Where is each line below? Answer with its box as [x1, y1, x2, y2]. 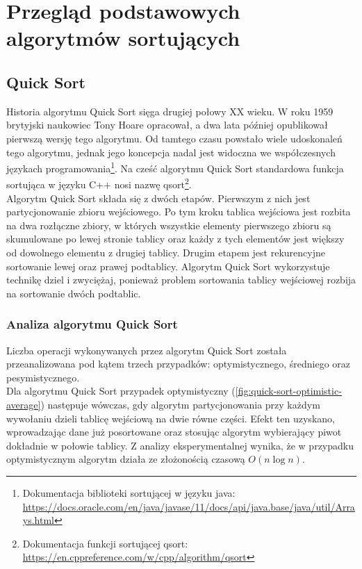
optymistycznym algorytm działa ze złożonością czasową [6, 452, 245, 466]
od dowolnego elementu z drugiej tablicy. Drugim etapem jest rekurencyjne [6, 245, 325, 260]
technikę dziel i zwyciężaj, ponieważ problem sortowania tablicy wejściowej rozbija [6, 272, 356, 287]
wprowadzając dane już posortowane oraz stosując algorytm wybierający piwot [6, 424, 342, 439]
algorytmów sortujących [6, 24, 240, 52]
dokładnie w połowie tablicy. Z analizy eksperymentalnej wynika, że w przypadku [6, 438, 354, 452]
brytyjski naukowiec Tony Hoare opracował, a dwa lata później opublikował [6, 117, 328, 132]
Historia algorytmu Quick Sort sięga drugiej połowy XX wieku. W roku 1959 [6, 104, 334, 118]
